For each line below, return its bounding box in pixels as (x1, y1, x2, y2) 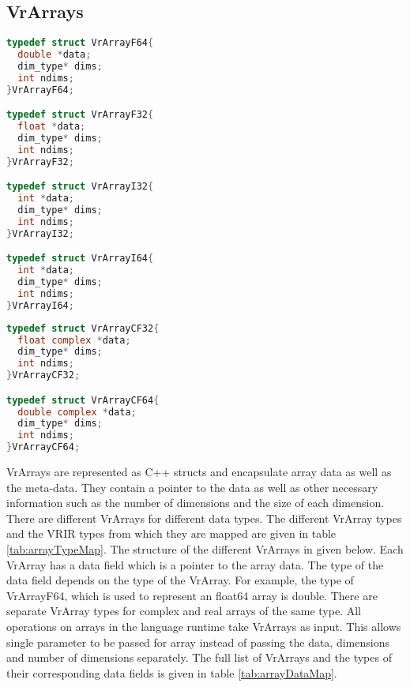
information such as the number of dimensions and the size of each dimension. (6, 494, 385, 511)
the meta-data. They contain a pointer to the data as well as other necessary (6, 479, 378, 495)
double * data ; (17, 49, 92, 61)
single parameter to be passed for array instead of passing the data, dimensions (6, 633, 389, 650)
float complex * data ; (17, 334, 131, 346)
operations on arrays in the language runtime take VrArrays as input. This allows (6, 618, 401, 635)
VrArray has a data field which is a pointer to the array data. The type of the (6, 556, 384, 572)
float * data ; (17, 121, 86, 133)
